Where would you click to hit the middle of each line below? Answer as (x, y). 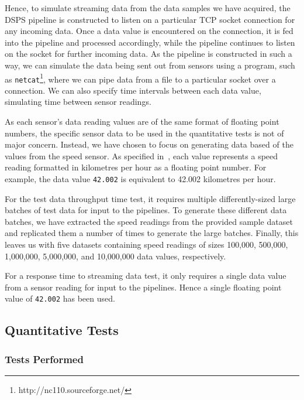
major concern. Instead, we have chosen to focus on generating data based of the (149, 144)
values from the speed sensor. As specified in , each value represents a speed (141, 155)
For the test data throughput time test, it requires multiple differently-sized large (150, 198)
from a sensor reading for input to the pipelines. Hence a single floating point (143, 287)
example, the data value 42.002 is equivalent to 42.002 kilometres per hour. (140, 179)
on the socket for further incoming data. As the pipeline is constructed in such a (148, 54)
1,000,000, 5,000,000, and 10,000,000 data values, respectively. (115, 256)
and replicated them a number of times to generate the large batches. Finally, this (152, 233)
